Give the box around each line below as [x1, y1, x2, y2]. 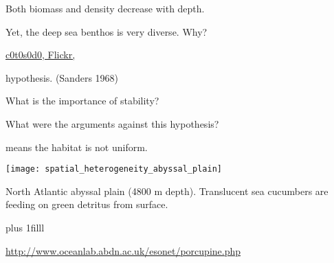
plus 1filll [5, 220, 45, 234]
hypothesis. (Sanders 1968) [5, 70, 119, 84]
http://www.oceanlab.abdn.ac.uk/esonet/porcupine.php [5, 243, 241, 258]
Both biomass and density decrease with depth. [5, 1, 205, 15]
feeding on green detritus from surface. [5, 197, 168, 211]
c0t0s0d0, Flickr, [5, 47, 76, 62]
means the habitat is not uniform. [5, 139, 148, 154]
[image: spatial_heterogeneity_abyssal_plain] [5, 164, 222, 174]
